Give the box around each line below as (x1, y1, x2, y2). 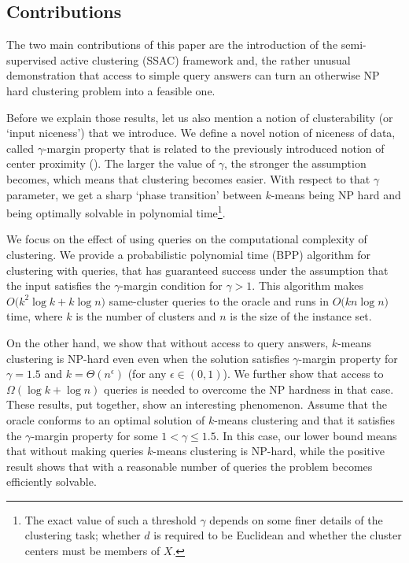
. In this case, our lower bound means (216, 427, 397, 443)
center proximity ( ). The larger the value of (6, 155, 215, 172)
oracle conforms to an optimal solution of (6, 411, 205, 428)
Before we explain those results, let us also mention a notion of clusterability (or (6, 109, 393, 125)
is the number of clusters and (76, 308, 216, 324)
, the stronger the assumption (223, 155, 367, 172)
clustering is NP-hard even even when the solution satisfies (6, 350, 289, 366)
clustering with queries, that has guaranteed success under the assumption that (6, 261, 389, 278)
